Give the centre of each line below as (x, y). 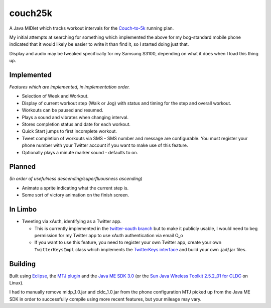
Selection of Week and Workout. (55, 96)
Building (23, 264)
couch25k (31, 13)
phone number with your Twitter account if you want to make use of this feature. (105, 145)
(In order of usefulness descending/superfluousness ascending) (76, 179)
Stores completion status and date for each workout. (76, 124)
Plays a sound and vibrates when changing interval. (75, 117)
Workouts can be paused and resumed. (63, 110)
